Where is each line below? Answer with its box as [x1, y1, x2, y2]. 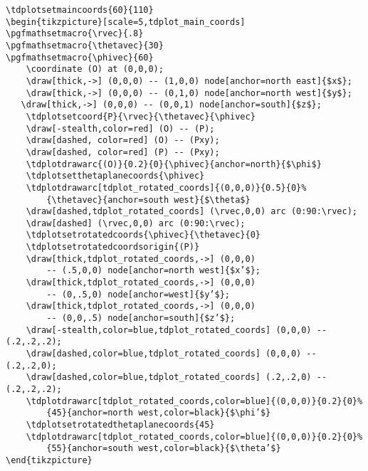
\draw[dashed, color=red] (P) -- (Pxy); [26, 147, 220, 157]
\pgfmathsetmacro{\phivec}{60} [6, 52, 154, 63]
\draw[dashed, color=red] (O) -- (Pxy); [26, 135, 220, 146]
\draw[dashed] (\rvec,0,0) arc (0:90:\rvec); [26, 218, 246, 228]
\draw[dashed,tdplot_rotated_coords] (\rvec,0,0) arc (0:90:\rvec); [26, 206, 357, 217]
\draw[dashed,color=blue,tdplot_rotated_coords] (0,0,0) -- [26, 349, 317, 359]
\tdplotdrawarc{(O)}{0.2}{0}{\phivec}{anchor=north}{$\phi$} [26, 159, 322, 169]
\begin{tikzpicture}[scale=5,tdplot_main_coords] [6, 16, 246, 27]
